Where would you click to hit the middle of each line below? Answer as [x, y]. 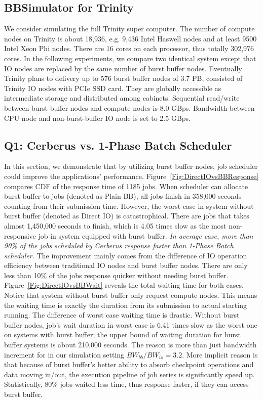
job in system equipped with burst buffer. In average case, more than [146, 235]
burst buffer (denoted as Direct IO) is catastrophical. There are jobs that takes [127, 216]
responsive [20, 235]
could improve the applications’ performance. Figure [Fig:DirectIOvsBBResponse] [131, 176]
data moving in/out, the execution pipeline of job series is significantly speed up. [129, 374]
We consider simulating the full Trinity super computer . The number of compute [129, 29]
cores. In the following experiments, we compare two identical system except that [130, 58]
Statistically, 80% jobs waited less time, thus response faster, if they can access [126, 384]
